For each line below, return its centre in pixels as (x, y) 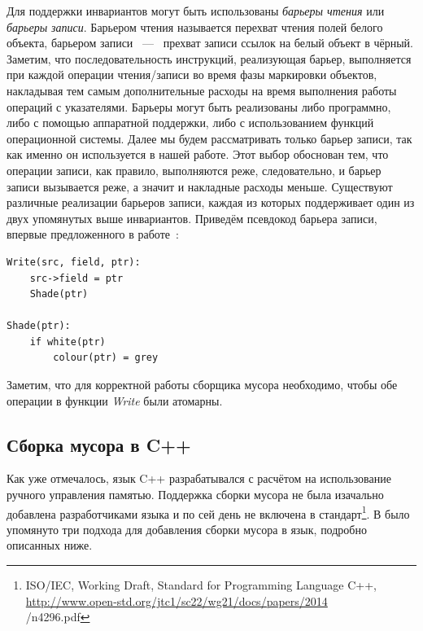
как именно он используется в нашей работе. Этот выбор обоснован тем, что (198, 154)
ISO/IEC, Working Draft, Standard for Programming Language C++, (201, 585)
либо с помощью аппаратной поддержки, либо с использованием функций (190, 123)
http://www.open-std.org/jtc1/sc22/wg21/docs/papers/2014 (177, 600)
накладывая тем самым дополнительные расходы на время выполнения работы (202, 90)
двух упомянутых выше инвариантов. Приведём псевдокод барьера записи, (192, 218)
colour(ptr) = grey (106, 358)
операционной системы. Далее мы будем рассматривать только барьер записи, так (209, 138)
